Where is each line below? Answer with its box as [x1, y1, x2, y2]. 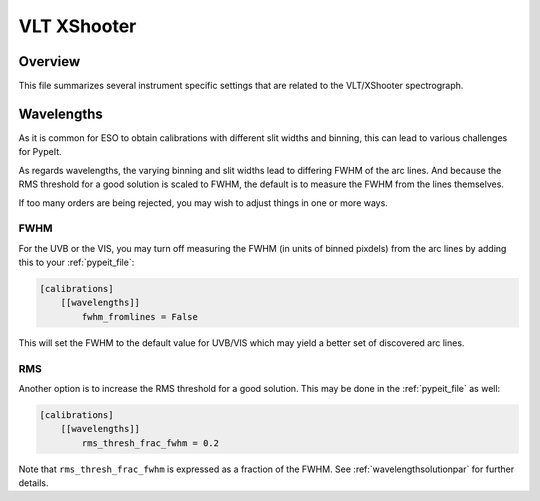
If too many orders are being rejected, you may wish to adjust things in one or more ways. [18, 196, 389, 209]
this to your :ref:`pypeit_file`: [18, 256, 135, 269]
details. [18, 477, 49, 489]
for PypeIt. [18, 146, 62, 158]
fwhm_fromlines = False [81, 311, 199, 322]
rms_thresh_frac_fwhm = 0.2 [81, 437, 220, 449]
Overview [18, 53, 81, 70]
